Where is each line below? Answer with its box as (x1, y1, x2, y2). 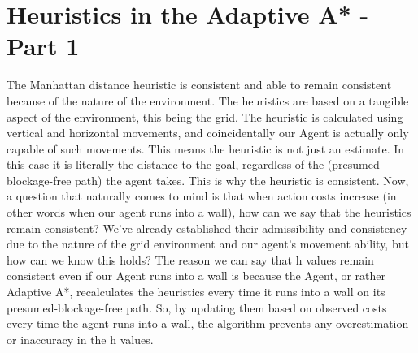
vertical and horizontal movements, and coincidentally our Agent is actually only (7, 124, 409, 141)
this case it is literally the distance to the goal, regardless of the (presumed (7, 156, 380, 173)
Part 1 (7, 29, 80, 62)
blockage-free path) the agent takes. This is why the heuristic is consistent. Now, (7, 171, 409, 188)
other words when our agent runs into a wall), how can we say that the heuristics (7, 204, 411, 221)
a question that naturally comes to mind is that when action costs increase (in (7, 187, 397, 204)
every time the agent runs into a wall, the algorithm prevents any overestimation (7, 315, 409, 332)
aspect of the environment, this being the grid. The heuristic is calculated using (7, 108, 403, 125)
